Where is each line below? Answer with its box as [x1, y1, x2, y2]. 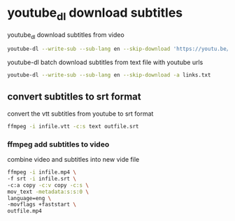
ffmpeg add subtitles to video [7, 139, 110, 149]
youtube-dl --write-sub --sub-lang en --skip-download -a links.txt [7, 72, 211, 79]
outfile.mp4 [7, 208, 42, 215]
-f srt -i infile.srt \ [7, 175, 77, 182]
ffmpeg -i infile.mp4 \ [7, 169, 77, 176]
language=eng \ [7, 195, 52, 201]
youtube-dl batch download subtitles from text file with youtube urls [7, 58, 204, 67]
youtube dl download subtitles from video [7, 30, 124, 40]
